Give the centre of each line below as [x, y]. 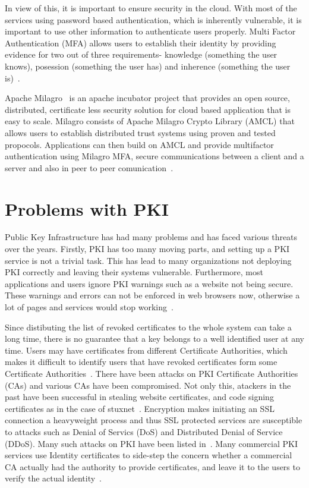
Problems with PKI [87, 208]
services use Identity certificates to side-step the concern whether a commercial [149, 455]
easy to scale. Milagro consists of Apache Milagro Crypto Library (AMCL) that [150, 121]
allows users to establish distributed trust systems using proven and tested [140, 132]
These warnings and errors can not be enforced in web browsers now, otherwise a [152, 295]
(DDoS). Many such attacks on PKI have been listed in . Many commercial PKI [151, 443]
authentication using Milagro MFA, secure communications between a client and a [154, 156]
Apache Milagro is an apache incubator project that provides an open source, [147, 98]
